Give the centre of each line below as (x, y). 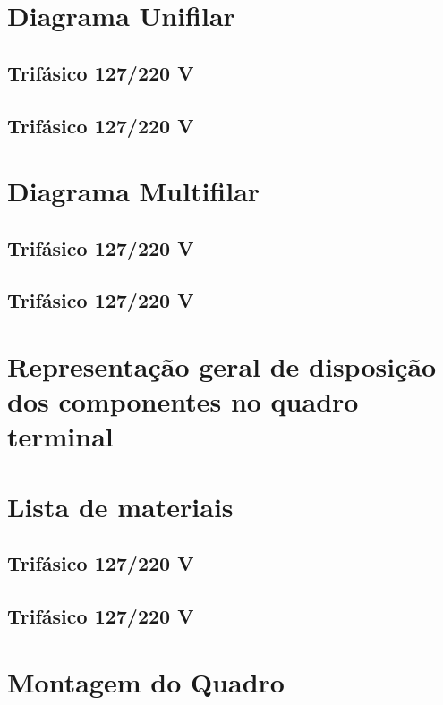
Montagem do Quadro (146, 681)
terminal (60, 436)
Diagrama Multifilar (134, 191)
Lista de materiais (120, 506)
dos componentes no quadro (183, 401)
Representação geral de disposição (222, 366)
